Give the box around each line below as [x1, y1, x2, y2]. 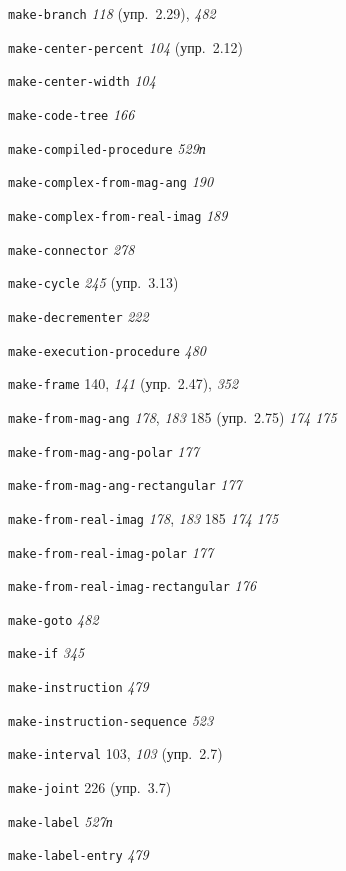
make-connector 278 [8, 238, 135, 259]
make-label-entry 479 [8, 844, 149, 865]
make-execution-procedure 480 [8, 339, 206, 360]
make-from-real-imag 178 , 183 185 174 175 [8, 507, 279, 528]
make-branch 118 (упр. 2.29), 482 [8, 3, 216, 23]
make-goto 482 [8, 608, 99, 629]
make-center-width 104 [8, 70, 156, 91]
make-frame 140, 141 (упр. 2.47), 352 [8, 373, 239, 394]
